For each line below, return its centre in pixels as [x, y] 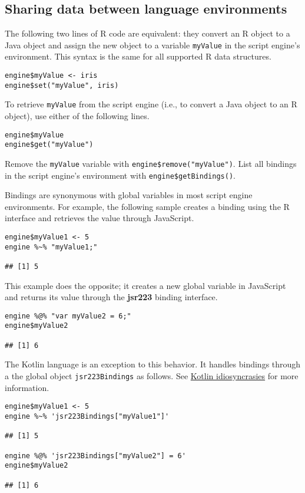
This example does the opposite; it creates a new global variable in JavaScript [145, 285]
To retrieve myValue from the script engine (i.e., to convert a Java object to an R [151, 104]
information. [27, 387]
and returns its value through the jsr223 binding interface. [111, 297]
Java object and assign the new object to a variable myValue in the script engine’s [152, 45]
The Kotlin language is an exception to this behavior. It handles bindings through [153, 364]
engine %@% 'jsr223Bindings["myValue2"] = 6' [95, 456]
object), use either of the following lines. [77, 116]
